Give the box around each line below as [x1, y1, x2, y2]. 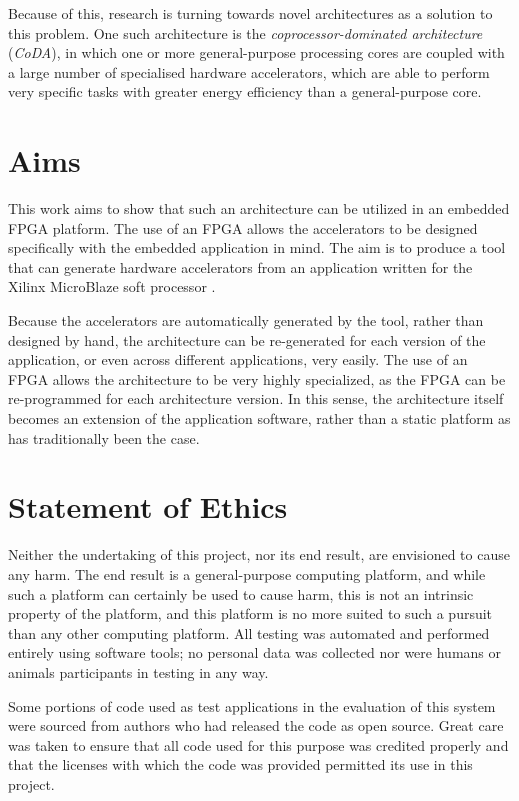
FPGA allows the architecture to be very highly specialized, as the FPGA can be [8, 368, 506, 389]
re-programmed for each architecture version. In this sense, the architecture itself [8, 388, 504, 409]
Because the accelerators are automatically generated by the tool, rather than [8, 310, 484, 331]
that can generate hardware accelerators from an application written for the [8, 256, 473, 277]
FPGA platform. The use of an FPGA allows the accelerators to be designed [8, 217, 478, 238]
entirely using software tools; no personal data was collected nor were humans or [8, 642, 501, 663]
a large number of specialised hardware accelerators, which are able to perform [8, 61, 490, 82]
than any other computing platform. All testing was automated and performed [8, 622, 490, 643]
